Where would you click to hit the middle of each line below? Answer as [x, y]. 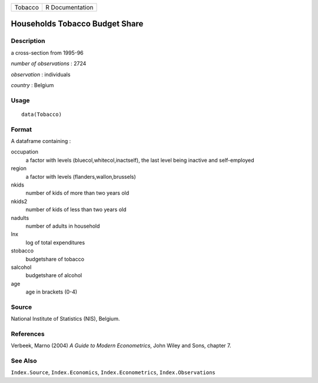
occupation [24, 152]
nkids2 [19, 201]
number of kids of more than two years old [77, 193]
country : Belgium [32, 85]
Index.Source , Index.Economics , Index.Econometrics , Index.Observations [113, 372]
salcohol [21, 267]
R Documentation [69, 7]
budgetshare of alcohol [54, 275]
